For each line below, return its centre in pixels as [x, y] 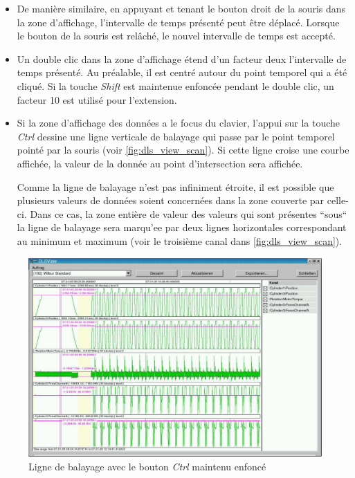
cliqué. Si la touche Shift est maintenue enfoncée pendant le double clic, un [175, 85]
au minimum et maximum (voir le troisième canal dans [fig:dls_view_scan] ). [180, 240]
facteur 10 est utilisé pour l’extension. [97, 99]
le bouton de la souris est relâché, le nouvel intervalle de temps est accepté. [176, 36]
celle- [338, 200]
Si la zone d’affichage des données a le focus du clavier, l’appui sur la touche [179, 123]
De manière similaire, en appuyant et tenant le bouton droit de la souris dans [181, 8]
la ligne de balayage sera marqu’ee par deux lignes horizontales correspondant [182, 227]
